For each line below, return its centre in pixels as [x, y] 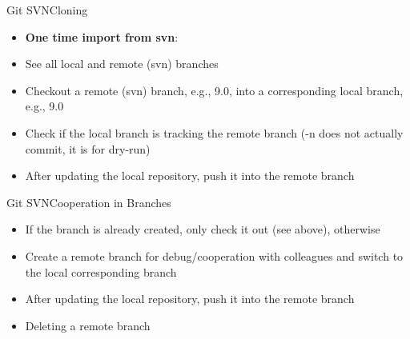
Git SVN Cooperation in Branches [89, 202]
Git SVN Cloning [47, 10]
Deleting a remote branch [88, 325]
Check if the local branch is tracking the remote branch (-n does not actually [214, 132]
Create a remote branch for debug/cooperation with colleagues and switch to [214, 255]
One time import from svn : [102, 36]
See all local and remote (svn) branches [122, 64]
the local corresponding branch [101, 271]
